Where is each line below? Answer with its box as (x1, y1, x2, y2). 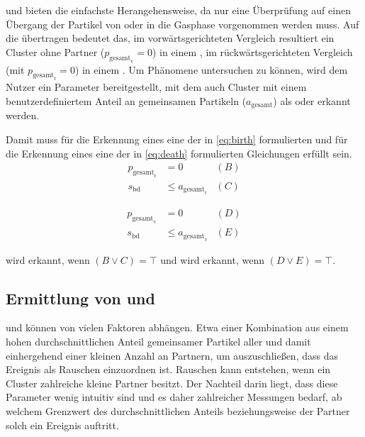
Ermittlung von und (6, 287, 155, 309)
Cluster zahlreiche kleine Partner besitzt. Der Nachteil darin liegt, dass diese (6, 375, 338, 390)
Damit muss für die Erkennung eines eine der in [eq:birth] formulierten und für (6, 131, 348, 146)
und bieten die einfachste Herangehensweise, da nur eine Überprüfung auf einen (6, 3, 351, 17)
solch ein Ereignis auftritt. (6, 417, 119, 432)
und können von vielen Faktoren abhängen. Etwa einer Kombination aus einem (6, 320, 349, 335)
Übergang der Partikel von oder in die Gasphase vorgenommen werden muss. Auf (6, 16, 359, 31)
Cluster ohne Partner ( (6, 44, 105, 59)
